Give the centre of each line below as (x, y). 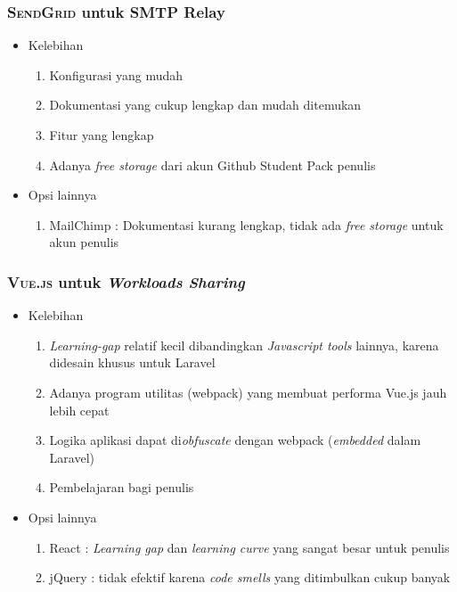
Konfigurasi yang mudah (116, 74)
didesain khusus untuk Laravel (132, 362)
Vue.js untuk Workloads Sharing (126, 281)
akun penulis (84, 242)
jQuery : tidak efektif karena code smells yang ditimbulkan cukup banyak (250, 577)
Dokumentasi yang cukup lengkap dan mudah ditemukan (205, 105)
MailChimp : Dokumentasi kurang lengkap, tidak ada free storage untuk (246, 224)
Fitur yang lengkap (102, 135)
